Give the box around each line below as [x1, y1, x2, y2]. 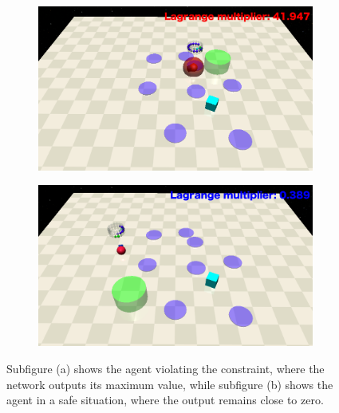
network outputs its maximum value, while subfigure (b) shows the [6, 376, 333, 392]
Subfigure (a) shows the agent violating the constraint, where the [6, 360, 325, 377]
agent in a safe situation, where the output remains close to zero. [6, 391, 324, 408]
